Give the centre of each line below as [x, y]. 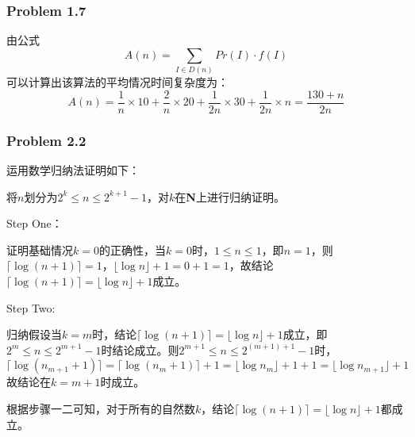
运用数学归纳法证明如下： [73, 170]
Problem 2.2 [46, 140]
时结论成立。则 [140, 349]
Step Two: [31, 307]
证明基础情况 [40, 249]
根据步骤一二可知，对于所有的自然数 [101, 408]
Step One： [35, 223]
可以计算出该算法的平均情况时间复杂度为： [117, 82]
